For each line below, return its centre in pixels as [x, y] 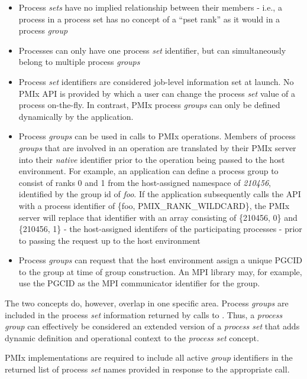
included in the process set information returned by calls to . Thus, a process [144, 314]
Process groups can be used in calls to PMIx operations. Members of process [157, 136]
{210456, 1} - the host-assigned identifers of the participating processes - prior [160, 229]
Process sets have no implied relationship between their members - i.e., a [150, 7]
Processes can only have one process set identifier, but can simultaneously [152, 50]
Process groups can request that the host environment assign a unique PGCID [160, 260]
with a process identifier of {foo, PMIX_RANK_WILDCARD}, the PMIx [154, 205]
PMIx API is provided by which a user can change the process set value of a [157, 93]
